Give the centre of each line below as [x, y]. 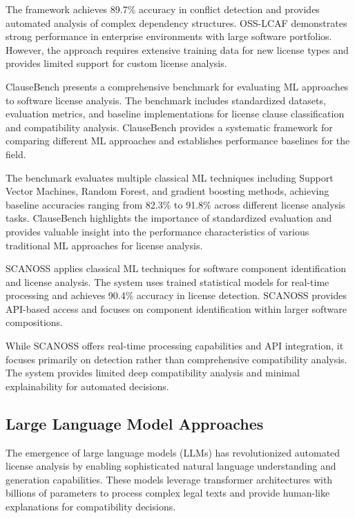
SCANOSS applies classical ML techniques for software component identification [176, 268]
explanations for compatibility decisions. [91, 507]
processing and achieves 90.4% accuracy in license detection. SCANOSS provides [176, 295]
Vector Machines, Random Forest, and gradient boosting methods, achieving [167, 191]
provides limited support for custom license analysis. [116, 63]
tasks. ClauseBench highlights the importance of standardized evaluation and [169, 218]
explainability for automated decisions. [87, 386]
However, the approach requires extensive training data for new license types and [177, 49]
